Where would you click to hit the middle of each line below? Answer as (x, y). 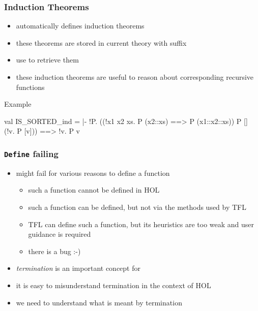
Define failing (31, 153)
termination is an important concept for (78, 268)
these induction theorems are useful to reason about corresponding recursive (135, 77)
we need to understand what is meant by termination (99, 302)
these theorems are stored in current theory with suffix (101, 42)
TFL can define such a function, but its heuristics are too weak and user (141, 224)
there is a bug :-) (54, 251)
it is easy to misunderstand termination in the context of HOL (113, 285)
